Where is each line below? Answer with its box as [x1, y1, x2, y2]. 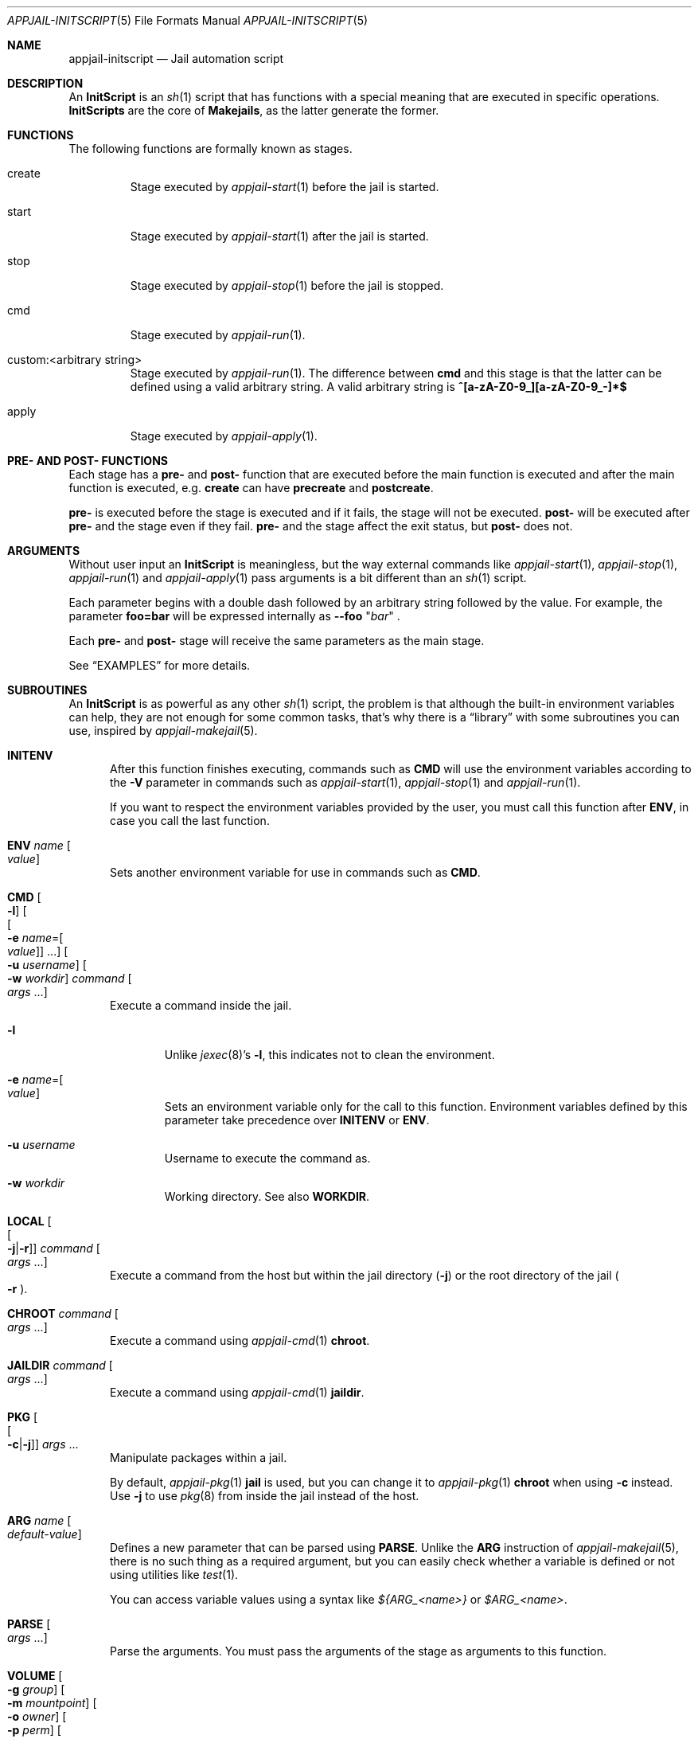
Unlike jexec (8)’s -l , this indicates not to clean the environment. [164, 1048, 495, 1061]
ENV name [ [7, 838, 71, 852]
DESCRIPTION [7, 76, 84, 90]
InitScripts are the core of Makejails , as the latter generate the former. [68, 104, 439, 117]
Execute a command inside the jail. [110, 998, 292, 1012]
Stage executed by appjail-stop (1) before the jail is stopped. [130, 279, 444, 292]
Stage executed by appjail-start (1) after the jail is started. [130, 229, 429, 243]
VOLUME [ [7, 1669, 63, 1682]
